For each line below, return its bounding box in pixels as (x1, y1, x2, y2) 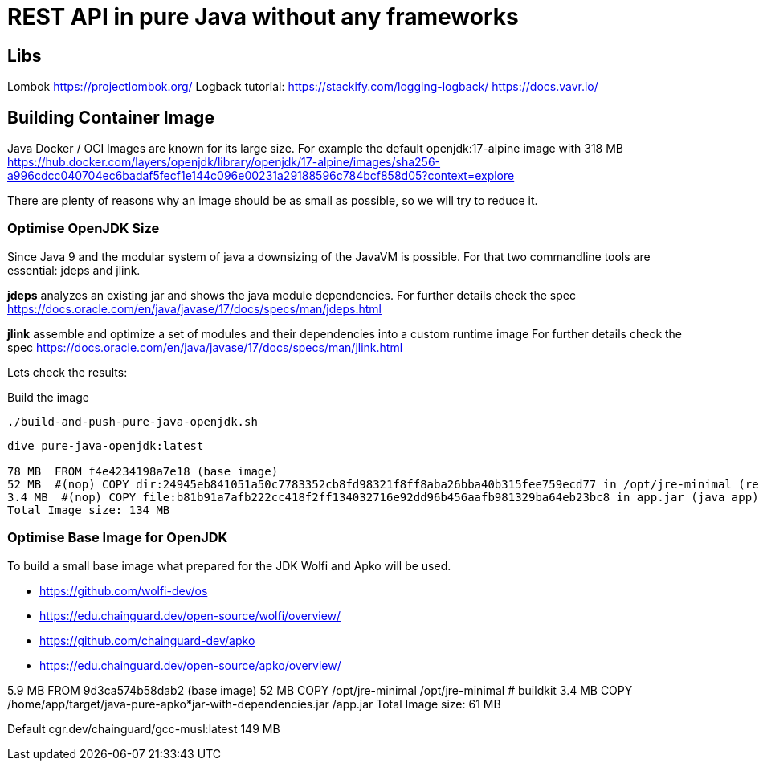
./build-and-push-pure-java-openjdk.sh (7, 414, 258, 428)
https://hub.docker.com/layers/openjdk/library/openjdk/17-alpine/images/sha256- (7, 155, 441, 169)
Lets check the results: (7, 365, 128, 379)
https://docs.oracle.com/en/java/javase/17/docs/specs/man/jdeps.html (7, 301, 382, 316)
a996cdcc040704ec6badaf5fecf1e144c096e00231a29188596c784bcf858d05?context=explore (7, 169, 515, 183)
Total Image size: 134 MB (7, 503, 170, 516)
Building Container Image (7, 107, 214, 128)
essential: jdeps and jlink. (7, 263, 141, 277)
